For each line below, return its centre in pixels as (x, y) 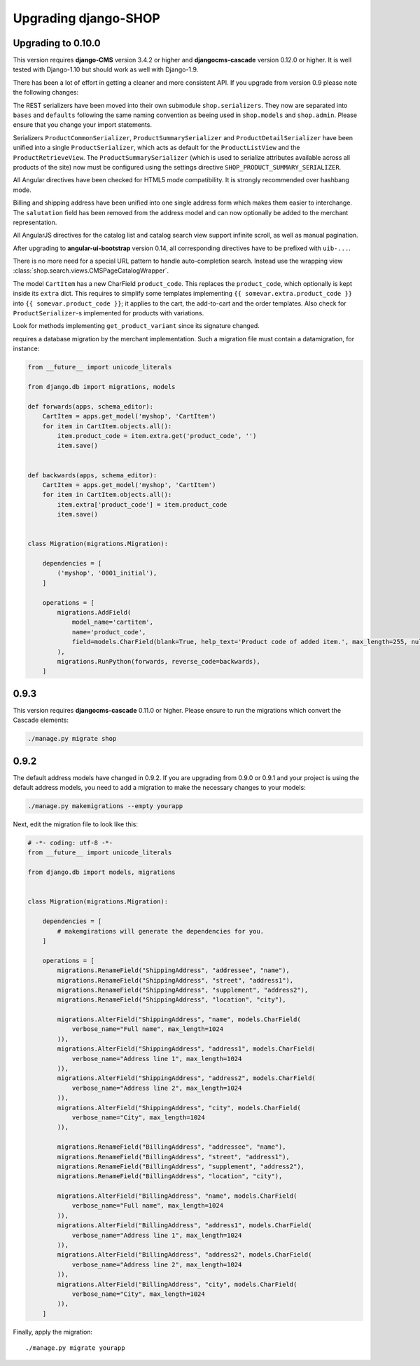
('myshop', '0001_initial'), (107, 573)
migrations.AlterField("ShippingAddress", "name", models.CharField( (179, 1019)
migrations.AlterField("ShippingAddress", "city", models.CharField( (179, 1108)
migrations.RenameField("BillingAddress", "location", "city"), (170, 1176)
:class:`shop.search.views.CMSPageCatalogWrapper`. (91, 271)
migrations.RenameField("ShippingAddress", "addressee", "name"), (174, 970)
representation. (35, 222)
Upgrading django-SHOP (86, 18)
